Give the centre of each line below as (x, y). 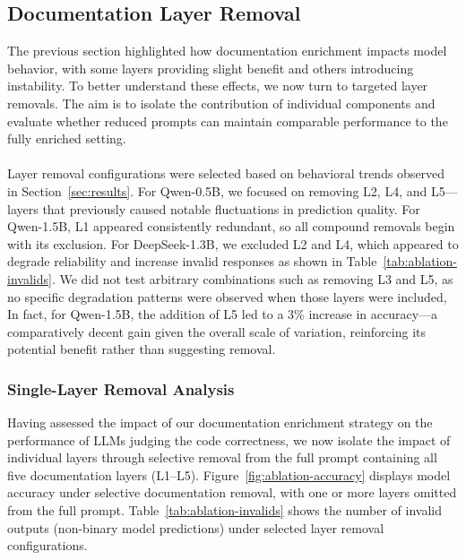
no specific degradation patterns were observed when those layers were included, (227, 296)
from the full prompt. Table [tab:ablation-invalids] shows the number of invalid (224, 510)
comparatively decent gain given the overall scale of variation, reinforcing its (217, 331)
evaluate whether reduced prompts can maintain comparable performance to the (228, 121)
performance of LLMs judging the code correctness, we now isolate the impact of (229, 439)
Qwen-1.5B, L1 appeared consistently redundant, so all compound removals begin (231, 226)
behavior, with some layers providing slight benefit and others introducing (211, 68)
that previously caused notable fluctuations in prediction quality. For (231, 208)
